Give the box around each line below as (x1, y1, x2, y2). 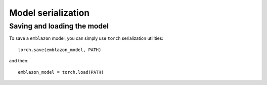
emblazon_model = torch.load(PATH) (18, 69, 104, 75)
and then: (9, 58, 29, 64)
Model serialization (9, 7, 90, 18)
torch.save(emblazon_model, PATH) (18, 47, 101, 53)
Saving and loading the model (9, 22, 109, 30)
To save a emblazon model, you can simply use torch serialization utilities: (9, 35, 163, 41)
